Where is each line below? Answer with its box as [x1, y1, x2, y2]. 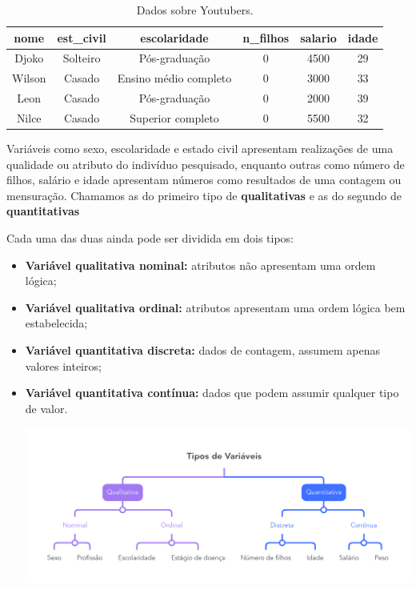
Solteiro [62, 50, 101, 66]
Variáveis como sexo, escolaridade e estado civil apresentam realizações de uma [6, 140, 394, 157]
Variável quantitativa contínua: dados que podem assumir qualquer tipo [25, 384, 399, 401]
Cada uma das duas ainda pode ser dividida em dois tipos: [6, 230, 294, 247]
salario [300, 29, 337, 46]
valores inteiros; [25, 357, 102, 374]
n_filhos [242, 29, 290, 46]
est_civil [57, 29, 106, 46]
